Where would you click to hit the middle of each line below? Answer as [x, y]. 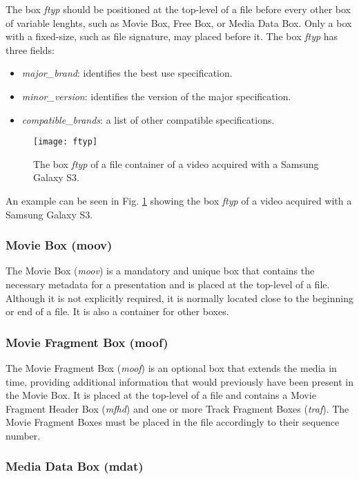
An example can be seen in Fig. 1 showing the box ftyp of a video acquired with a [179, 200]
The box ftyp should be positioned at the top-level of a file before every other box [178, 9]
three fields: [30, 49]
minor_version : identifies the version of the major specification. [156, 96]
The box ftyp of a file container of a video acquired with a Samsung [176, 163]
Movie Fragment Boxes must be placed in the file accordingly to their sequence [173, 422]
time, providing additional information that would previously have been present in [179, 381]
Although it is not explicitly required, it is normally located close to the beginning [179, 298]
